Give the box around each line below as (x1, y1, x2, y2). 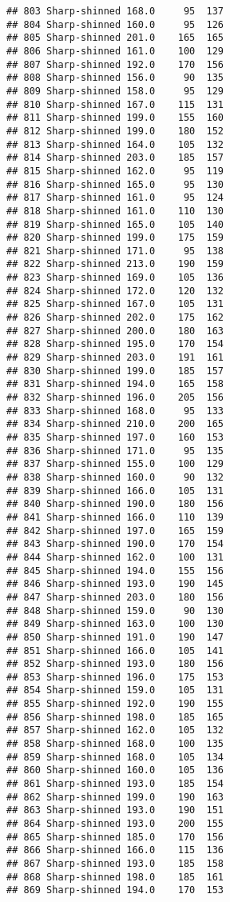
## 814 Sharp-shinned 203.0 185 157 (6, 152, 224, 164)
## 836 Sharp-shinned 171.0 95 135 (6, 445, 224, 457)
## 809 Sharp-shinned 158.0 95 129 (6, 85, 224, 97)
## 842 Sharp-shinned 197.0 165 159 (6, 525, 224, 537)
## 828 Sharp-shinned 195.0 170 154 (6, 338, 224, 350)
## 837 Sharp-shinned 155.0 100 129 (6, 458, 224, 470)
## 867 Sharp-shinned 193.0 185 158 (6, 858, 224, 869)
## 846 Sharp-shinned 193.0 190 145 (6, 578, 224, 590)
